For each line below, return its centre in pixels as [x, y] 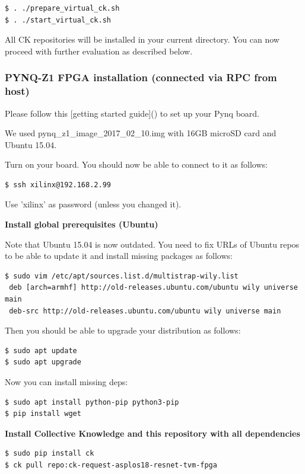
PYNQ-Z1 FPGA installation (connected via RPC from [141, 77]
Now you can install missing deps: [66, 382]
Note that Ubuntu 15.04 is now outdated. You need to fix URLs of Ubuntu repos [152, 244]
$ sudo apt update [41, 350]
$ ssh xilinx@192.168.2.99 [58, 185]
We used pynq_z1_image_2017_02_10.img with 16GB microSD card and [141, 133]
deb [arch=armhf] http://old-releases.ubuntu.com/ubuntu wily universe [153, 288]
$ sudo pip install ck [50, 454]
